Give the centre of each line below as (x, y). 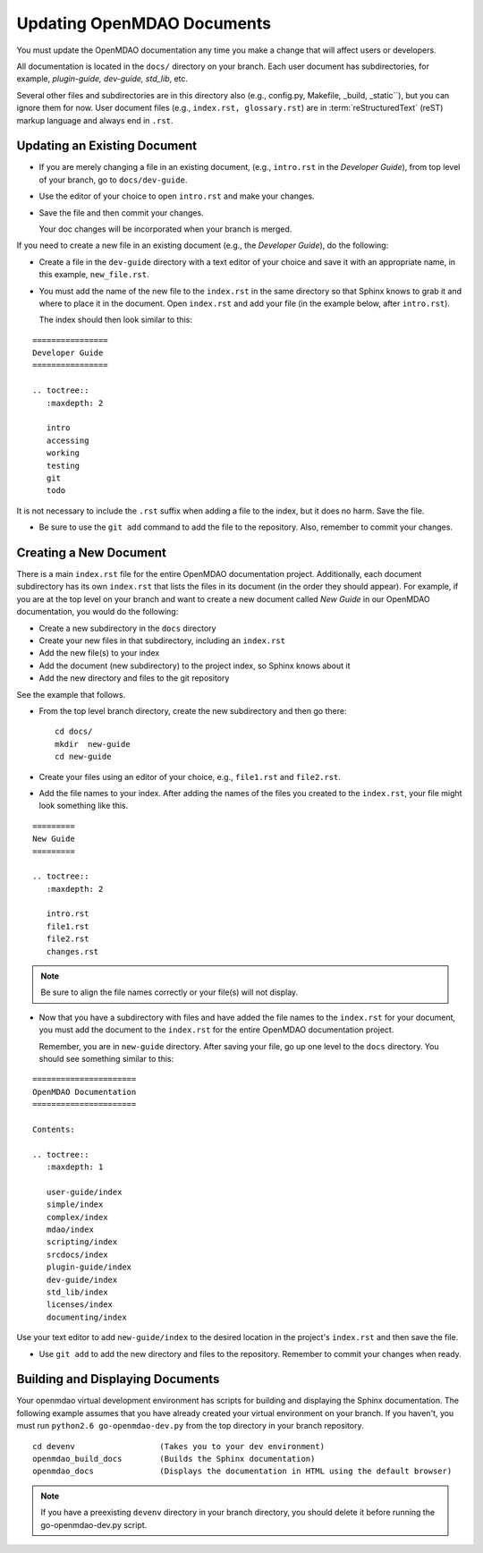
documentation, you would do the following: (97, 612)
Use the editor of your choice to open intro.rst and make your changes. (177, 196)
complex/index (77, 1217)
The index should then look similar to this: (115, 320)
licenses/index (80, 1305)
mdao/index (70, 1230)
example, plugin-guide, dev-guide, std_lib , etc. (102, 79)
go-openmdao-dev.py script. (94, 1524)
